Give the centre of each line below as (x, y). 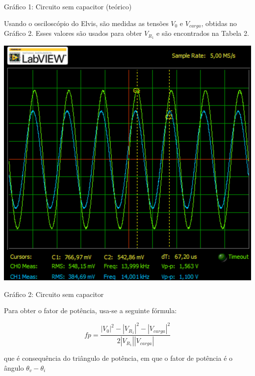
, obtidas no (219, 23)
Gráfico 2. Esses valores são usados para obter (73, 33)
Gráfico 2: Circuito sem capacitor (54, 294)
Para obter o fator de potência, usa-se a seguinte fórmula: (90, 310)
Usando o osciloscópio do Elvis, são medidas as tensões (86, 23)
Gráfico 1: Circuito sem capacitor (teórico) (68, 6)
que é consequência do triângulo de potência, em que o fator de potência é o (118, 358)
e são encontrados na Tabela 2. (203, 33)
